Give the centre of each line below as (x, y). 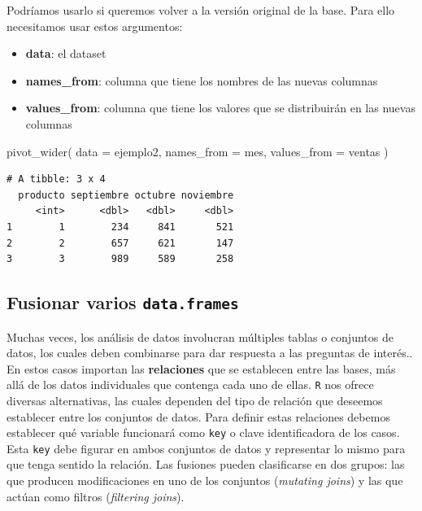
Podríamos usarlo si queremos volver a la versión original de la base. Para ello (201, 10)
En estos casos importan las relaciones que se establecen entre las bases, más (201, 368)
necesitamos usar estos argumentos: (95, 26)
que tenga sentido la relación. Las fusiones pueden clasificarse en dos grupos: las (206, 464)
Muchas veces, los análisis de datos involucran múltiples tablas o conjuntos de (200, 336)
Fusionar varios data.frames (123, 302)
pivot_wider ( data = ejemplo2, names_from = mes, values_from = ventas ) (198, 151)
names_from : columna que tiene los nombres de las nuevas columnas (202, 80)
